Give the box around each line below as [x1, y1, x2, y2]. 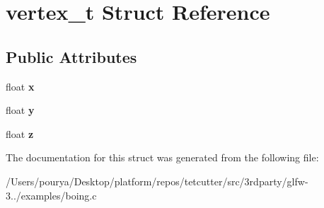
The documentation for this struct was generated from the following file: [6, 150, 319, 165]
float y [6, 103, 35, 117]
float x [6, 79, 35, 93]
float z [6, 126, 34, 141]
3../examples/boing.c [6, 187, 97, 202]
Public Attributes [6, 45, 137, 67]
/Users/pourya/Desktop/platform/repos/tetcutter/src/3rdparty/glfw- [6, 173, 308, 188]
